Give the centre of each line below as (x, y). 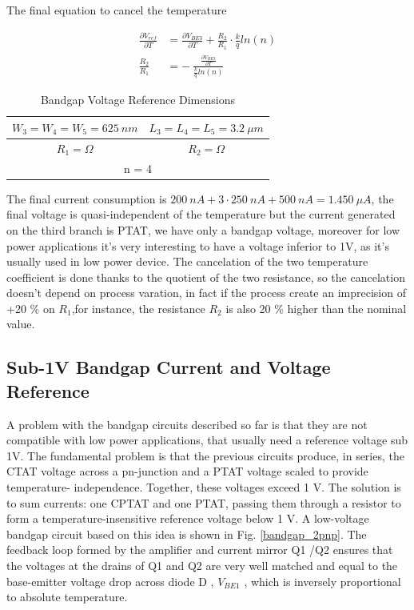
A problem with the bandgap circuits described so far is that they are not (187, 424)
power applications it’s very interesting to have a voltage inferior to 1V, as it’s (198, 245)
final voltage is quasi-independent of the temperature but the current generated (201, 214)
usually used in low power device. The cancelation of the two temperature (187, 261)
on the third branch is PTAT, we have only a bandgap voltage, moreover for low (203, 229)
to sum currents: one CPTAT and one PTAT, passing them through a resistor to (204, 502)
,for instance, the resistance (138, 308)
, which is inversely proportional (322, 581)
